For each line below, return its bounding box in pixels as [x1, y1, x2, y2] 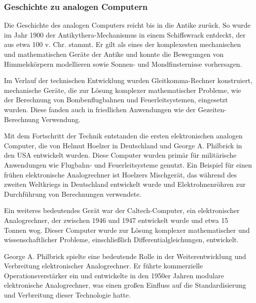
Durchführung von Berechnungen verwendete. [4, 188, 142, 199]
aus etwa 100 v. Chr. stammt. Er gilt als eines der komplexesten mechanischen [4, 39, 241, 49]
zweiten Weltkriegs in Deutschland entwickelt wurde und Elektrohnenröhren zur [4, 179, 246, 189]
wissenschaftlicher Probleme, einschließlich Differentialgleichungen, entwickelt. [4, 234, 239, 245]
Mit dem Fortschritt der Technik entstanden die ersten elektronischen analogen [4, 130, 243, 141]
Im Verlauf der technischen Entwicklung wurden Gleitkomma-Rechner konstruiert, [4, 75, 253, 86]
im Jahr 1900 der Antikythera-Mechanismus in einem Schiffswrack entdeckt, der [4, 29, 246, 40]
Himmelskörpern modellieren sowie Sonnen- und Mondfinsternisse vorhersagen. [4, 58, 242, 69]
